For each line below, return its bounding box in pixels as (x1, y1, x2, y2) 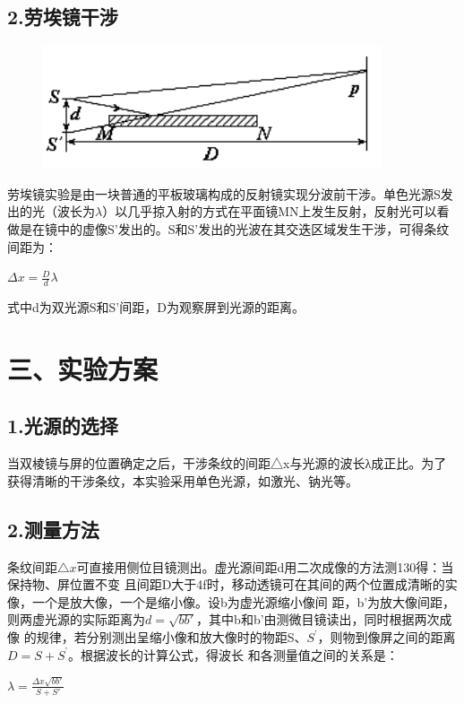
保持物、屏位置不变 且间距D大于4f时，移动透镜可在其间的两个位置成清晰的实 (7, 575, 458, 594)
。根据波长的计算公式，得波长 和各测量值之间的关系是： (68, 645, 399, 664)
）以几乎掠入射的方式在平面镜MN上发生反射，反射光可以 (102, 202, 437, 221)
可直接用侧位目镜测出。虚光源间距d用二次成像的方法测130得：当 (76, 557, 454, 576)
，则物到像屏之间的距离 (317, 628, 456, 646)
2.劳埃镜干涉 (7, 3, 118, 30)
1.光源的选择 (7, 412, 118, 439)
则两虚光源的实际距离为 (7, 610, 145, 629)
